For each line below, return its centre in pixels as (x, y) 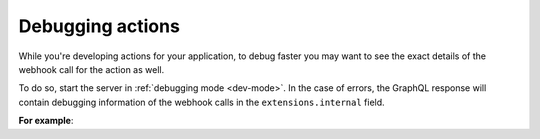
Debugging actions (99, 26)
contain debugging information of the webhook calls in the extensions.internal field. (201, 102)
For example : (46, 121)
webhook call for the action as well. (91, 69)
